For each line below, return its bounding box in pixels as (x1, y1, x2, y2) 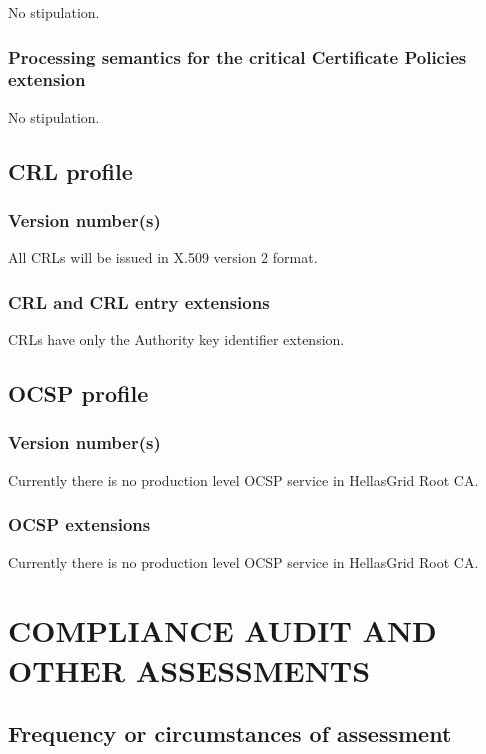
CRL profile (8, 155, 133, 186)
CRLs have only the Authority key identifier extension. (8, 329, 345, 350)
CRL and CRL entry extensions (8, 289, 270, 314)
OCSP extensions (8, 512, 151, 537)
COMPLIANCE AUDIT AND (8, 610, 437, 651)
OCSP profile (8, 378, 149, 409)
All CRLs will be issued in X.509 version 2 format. (8, 247, 318, 268)
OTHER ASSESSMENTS (8, 649, 371, 690)
